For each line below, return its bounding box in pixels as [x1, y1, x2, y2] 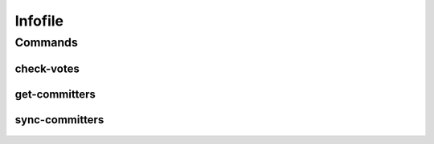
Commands [14, 35, 78, 50]
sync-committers [14, 113, 104, 126]
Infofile [14, 12, 64, 30]
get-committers [14, 87, 96, 101]
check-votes [14, 62, 80, 75]
